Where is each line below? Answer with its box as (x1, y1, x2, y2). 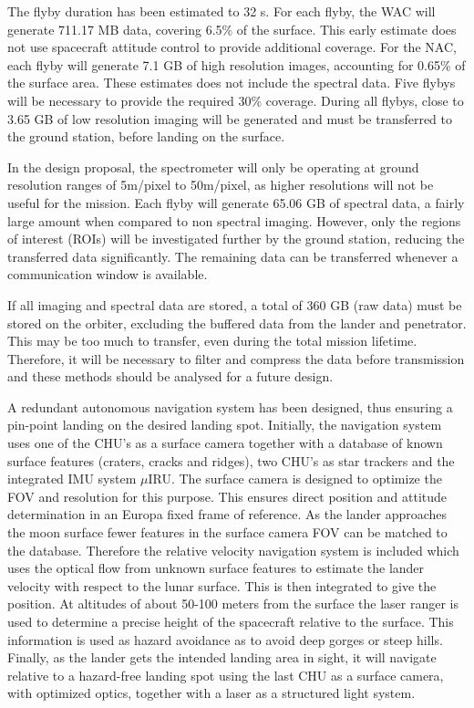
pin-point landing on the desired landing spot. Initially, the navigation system (7, 415, 442, 434)
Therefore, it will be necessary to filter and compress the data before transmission (7, 349, 465, 368)
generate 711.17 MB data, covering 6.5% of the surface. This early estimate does (7, 19, 457, 38)
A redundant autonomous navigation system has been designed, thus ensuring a (7, 397, 453, 416)
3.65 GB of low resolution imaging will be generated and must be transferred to (7, 109, 452, 128)
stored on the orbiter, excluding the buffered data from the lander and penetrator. (7, 313, 467, 332)
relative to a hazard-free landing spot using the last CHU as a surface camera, (7, 665, 444, 684)
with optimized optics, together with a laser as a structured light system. (7, 683, 416, 703)
